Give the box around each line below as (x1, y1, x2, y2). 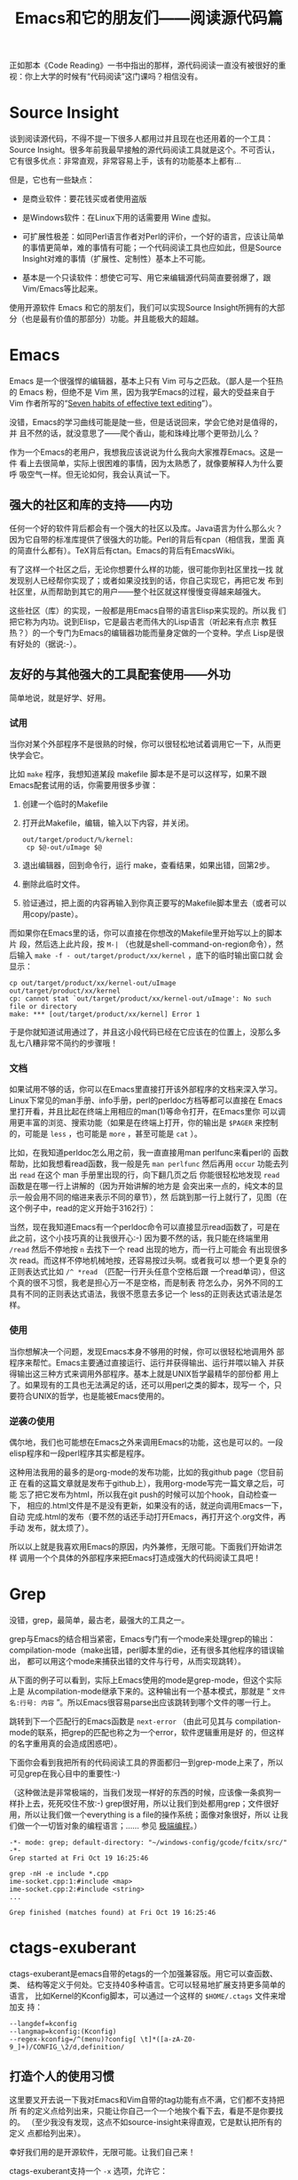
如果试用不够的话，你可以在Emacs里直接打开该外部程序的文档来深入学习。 (9, 1084, 282, 1095)
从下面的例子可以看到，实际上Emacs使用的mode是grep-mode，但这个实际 (9, 1674, 282, 1685)
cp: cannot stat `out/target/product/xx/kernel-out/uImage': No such (9, 993, 272, 1003)
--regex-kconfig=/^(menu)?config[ (9, 2034, 137, 2044)
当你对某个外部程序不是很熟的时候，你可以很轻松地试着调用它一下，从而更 (9, 738, 281, 749)
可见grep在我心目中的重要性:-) (9, 1767, 121, 1779)
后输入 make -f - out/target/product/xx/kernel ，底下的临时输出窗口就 (9, 949, 273, 961)
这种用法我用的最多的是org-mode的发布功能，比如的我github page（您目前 (9, 1467, 284, 1477)
